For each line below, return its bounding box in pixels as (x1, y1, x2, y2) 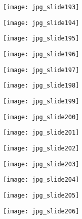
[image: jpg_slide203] (3, 160, 79, 168)
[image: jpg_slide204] (3, 176, 79, 184)
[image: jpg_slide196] (3, 50, 79, 58)
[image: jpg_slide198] (3, 82, 79, 90)
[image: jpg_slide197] (3, 66, 79, 74)
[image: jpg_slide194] (3, 19, 79, 27)
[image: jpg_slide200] (3, 113, 79, 121)
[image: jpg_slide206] (3, 207, 79, 215)
